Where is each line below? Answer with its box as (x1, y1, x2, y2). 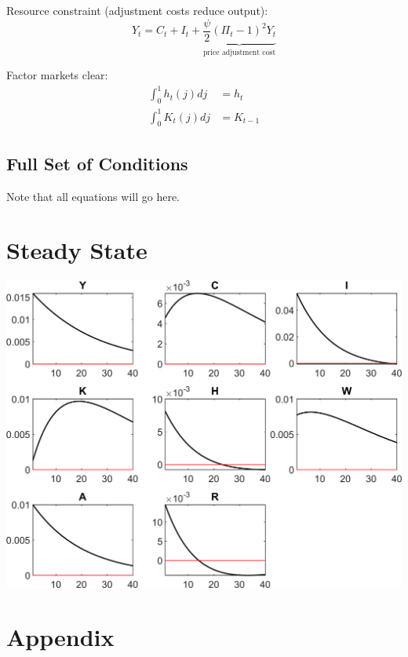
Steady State (6, 234, 148, 266)
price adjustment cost (202, 48, 276, 57)
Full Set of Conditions (6, 151, 188, 175)
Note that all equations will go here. (6, 188, 180, 204)
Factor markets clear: (6, 67, 108, 83)
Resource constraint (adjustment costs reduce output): (6, 2, 268, 18)
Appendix (6, 621, 115, 653)
